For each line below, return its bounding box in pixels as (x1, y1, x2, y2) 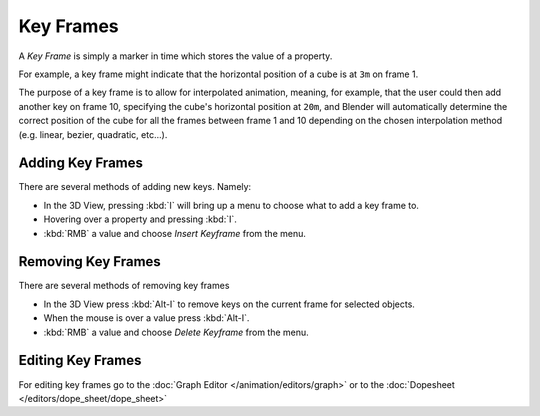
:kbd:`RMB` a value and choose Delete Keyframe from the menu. (43, 326, 309, 338)
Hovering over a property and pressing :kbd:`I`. (43, 213, 237, 225)
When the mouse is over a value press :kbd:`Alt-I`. (43, 312, 250, 324)
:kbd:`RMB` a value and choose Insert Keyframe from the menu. (43, 227, 307, 239)
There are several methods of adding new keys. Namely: (18, 181, 252, 193)
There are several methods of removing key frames (18, 280, 230, 292)
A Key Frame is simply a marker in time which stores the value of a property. (18, 50, 333, 62)
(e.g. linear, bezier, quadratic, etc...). (18, 128, 168, 140)
